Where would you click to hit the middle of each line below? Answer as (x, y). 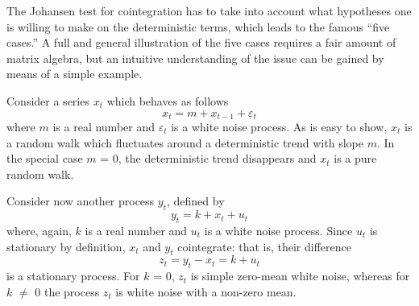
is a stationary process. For (73, 276)
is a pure (355, 158)
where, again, (39, 230)
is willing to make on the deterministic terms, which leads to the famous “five (198, 26)
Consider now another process (81, 201)
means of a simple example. (75, 74)
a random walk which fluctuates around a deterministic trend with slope (185, 142)
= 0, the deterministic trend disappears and (208, 158)
